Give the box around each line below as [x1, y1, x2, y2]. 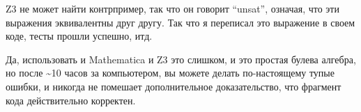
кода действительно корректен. [6, 93, 136, 107]
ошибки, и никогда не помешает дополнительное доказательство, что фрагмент [6, 79, 341, 93]
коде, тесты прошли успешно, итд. [6, 29, 153, 43]
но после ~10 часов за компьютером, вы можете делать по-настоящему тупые [6, 65, 335, 80]
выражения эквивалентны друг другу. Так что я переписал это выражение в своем [6, 15, 355, 29]
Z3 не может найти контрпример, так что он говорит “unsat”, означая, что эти [6, 1, 339, 15]
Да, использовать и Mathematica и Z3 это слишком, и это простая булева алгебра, [6, 51, 356, 66]
